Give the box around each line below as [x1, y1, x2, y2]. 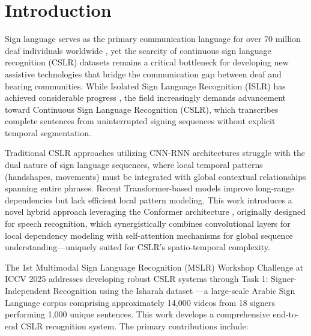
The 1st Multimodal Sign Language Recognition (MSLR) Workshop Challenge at [5, 260, 304, 273]
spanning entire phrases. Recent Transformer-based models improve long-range [5, 182, 294, 194]
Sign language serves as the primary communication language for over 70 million [5, 32, 301, 45]
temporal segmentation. [5, 126, 92, 139]
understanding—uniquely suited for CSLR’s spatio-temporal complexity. [5, 241, 270, 253]
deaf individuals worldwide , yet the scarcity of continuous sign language [5, 44, 271, 56]
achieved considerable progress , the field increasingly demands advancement [5, 91, 286, 104]
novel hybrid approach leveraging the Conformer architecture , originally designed [5, 205, 306, 218]
